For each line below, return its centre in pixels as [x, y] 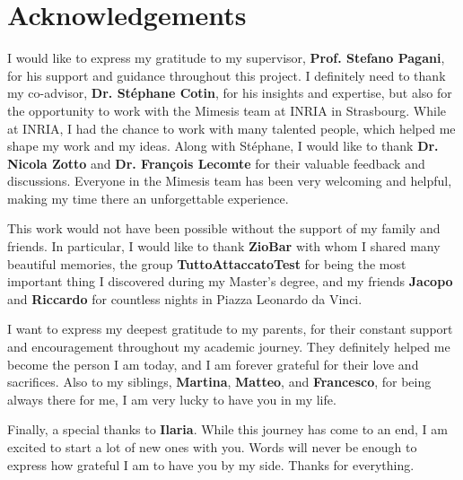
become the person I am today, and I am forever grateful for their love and [213, 364]
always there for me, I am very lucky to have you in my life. [172, 399]
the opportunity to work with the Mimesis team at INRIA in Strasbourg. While [227, 110]
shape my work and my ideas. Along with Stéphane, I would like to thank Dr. [223, 146]
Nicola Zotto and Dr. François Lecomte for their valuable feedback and [216, 163]
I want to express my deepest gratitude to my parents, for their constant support [230, 329]
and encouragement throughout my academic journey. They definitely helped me [229, 347]
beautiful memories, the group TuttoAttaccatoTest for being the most [207, 263]
